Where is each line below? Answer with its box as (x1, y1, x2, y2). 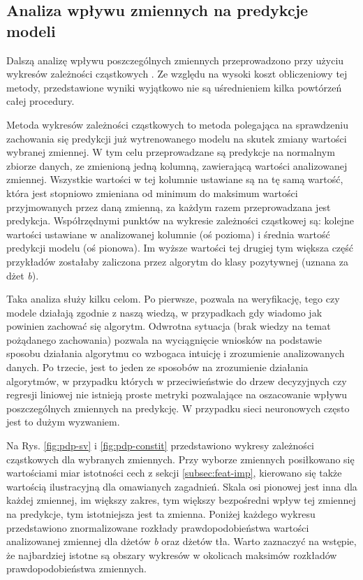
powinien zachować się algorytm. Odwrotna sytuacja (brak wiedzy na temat (6, 319, 331, 333)
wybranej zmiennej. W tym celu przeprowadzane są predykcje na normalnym (6, 145, 335, 159)
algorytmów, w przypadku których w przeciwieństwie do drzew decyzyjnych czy (6, 373, 347, 388)
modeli (6, 20, 56, 41)
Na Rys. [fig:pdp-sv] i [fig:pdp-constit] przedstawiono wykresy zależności (6, 438, 314, 453)
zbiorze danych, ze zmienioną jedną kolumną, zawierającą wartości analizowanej (6, 158, 348, 173)
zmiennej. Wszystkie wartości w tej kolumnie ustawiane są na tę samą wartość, (6, 172, 343, 187)
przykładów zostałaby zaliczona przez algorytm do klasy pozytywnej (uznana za (6, 254, 348, 268)
